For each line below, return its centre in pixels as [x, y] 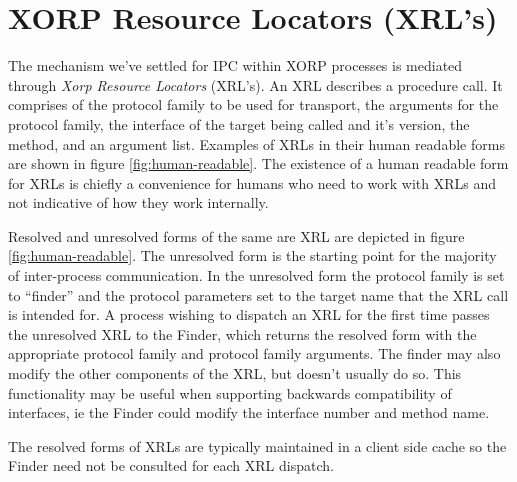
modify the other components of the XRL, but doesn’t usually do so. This [235, 373]
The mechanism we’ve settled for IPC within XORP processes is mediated [235, 65]
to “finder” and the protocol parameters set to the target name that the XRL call [258, 294]
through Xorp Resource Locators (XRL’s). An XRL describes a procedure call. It [255, 84]
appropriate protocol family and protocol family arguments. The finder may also [254, 353]
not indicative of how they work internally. [138, 202]
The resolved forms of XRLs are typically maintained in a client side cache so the [257, 445]
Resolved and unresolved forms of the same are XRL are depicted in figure [236, 235]
